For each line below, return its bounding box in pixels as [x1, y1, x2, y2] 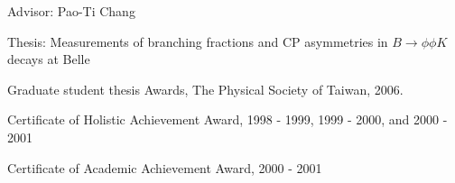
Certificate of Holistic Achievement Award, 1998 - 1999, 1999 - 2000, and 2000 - [7, 110, 448, 129]
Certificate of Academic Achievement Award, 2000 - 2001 [7, 158, 322, 177]
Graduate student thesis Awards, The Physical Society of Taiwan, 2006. [7, 79, 404, 98]
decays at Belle [7, 50, 90, 69]
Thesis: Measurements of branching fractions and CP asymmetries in [7, 32, 388, 50]
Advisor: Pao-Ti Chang [7, 2, 135, 20]
